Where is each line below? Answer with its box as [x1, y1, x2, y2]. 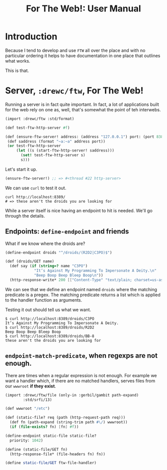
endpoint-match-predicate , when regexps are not [5, 351, 158, 360]
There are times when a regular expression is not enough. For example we [5, 372, 158, 378]
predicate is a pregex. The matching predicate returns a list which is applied [5, 292, 161, 298]
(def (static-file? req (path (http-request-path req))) [5, 415, 126, 420]
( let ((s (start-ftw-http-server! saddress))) [16, 148, 114, 153]
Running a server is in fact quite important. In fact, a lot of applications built [5, 101, 159, 107]
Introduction [5, 31, 58, 42]
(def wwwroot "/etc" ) [5, 406, 50, 411]
